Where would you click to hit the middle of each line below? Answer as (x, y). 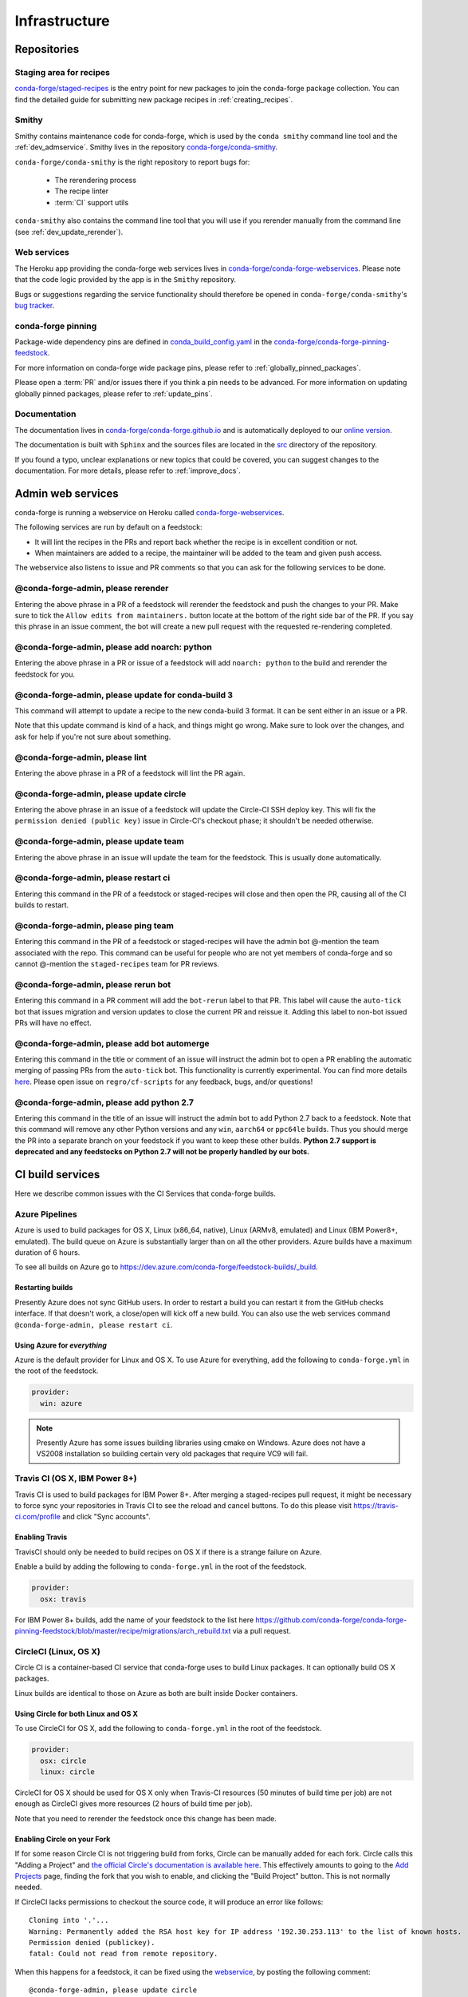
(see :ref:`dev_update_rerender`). (69, 232)
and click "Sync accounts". (106, 1517)
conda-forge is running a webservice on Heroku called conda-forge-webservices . (149, 512)
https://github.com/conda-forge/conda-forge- (331, 1620)
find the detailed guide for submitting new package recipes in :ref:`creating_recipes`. (154, 99)
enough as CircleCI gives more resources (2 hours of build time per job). (134, 1804)
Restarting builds (44, 1288)
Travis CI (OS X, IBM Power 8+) (76, 1479)
